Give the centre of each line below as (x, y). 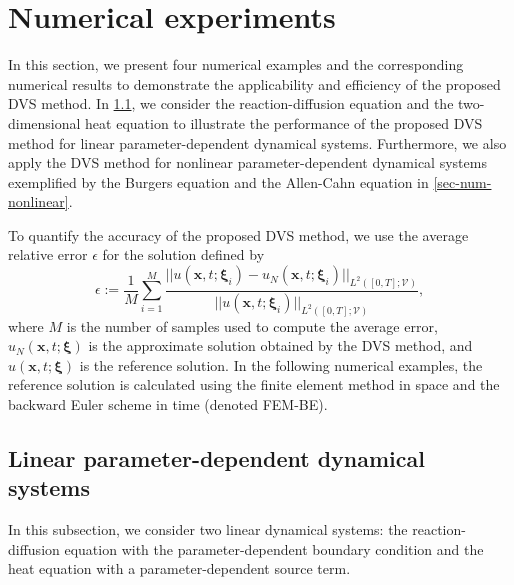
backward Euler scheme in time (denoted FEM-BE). (168, 404)
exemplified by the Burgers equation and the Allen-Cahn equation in (218, 181)
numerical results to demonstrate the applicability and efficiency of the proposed (254, 83)
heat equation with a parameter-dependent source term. (179, 568)
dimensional (44, 122)
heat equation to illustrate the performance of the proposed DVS (284, 122)
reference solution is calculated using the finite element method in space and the (254, 384)
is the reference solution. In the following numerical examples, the (281, 364)
